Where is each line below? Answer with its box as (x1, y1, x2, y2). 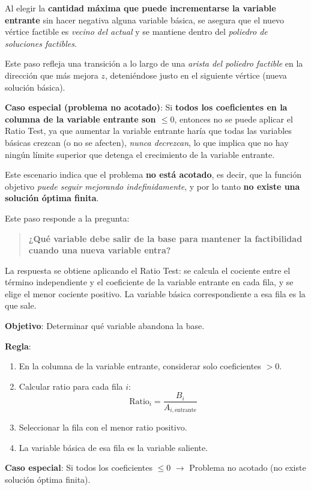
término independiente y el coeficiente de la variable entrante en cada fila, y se (5, 276, 294, 288)
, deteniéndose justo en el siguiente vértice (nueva (104, 68, 287, 81)
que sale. (5, 299, 37, 312)
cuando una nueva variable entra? (28, 244, 171, 256)
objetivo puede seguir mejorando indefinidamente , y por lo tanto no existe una (5, 180, 300, 192)
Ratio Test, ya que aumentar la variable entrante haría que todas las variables (5, 124, 292, 137)
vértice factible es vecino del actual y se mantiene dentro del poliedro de (5, 25, 268, 38)
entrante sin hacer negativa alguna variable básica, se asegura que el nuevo (5, 13, 285, 26)
